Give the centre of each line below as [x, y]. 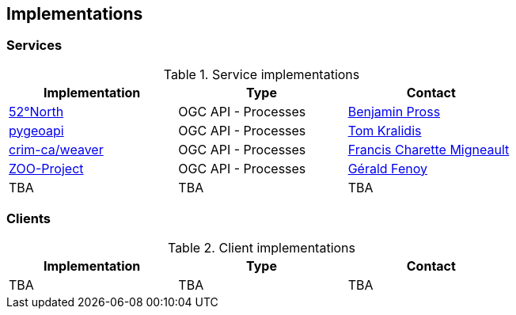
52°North [36, 111]
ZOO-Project [46, 168]
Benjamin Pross [394, 111]
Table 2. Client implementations [262, 247]
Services [34, 46]
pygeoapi [36, 130]
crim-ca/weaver [56, 149]
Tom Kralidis [385, 130]
